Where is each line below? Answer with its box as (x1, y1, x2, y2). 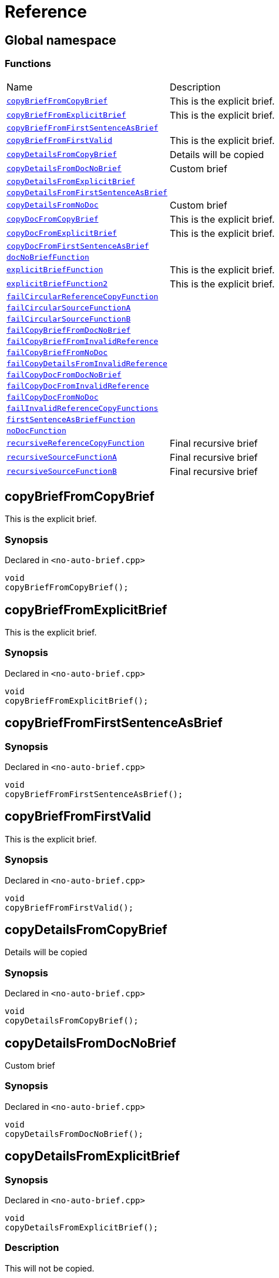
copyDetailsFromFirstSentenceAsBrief (6, 188, 167, 197)
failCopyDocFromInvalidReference (6, 381, 149, 390)
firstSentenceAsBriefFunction (6, 414, 136, 424)
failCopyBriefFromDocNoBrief (6, 325, 131, 334)
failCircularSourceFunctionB (6, 314, 131, 323)
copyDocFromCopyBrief (6, 215, 99, 224)
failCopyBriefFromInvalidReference (6, 336, 159, 346)
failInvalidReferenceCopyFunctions (6, 403, 159, 413)
